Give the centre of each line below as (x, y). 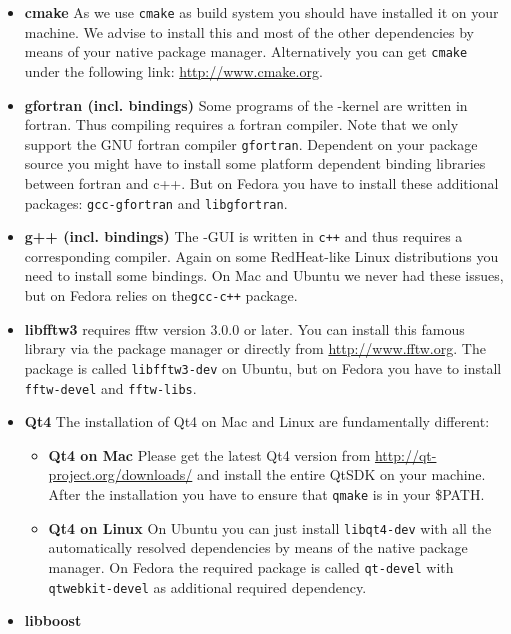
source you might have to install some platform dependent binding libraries (255, 163)
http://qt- (405, 454)
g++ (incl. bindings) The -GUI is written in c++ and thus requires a (243, 236)
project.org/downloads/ (120, 474)
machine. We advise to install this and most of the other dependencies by (249, 31)
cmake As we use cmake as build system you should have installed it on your (261, 12)
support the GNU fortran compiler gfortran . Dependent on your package (251, 143)
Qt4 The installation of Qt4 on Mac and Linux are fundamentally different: (257, 421)
